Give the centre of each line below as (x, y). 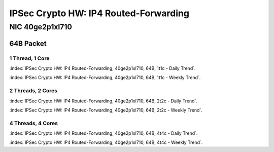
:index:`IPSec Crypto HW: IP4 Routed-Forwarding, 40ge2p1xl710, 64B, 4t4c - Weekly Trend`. (106, 142)
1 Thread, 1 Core (29, 58)
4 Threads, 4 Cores (34, 123)
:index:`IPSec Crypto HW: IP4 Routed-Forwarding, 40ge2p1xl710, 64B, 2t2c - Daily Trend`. (104, 101)
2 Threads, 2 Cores (33, 91)
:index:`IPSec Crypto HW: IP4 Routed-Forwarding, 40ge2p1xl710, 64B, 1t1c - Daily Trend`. (102, 68)
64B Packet (28, 43)
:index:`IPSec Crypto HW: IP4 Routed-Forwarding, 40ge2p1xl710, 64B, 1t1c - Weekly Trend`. (105, 78)
